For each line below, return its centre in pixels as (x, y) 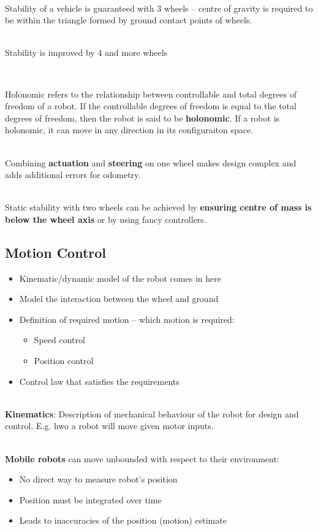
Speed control (59, 340)
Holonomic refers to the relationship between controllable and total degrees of (151, 94)
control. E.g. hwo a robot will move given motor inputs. (109, 426)
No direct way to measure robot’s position (98, 479)
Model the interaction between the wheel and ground (119, 299)
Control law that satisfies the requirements (99, 381)
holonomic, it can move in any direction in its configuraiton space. (129, 130)
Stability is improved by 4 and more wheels (86, 52)
